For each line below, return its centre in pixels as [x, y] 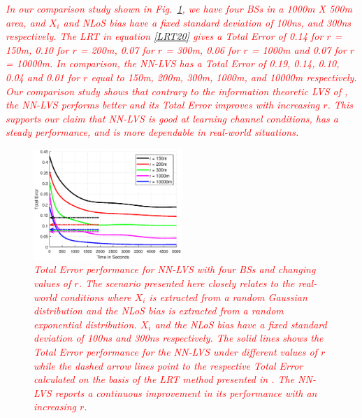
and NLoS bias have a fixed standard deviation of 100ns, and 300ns [207, 22]
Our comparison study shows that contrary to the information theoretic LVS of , [177, 91]
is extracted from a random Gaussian [228, 297]
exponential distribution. [85, 324]
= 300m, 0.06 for [203, 49]
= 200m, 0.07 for [117, 49]
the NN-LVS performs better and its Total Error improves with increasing [163, 105]
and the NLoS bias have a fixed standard [241, 324]
